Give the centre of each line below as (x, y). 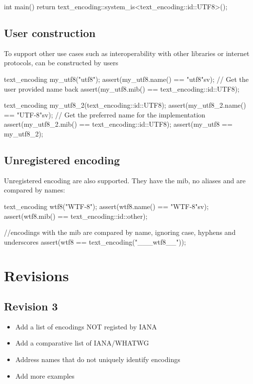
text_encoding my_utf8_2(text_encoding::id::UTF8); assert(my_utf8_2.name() (125, 105)
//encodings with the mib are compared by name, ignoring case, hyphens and (120, 232)
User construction (50, 32)
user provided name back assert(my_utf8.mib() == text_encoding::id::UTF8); (122, 88)
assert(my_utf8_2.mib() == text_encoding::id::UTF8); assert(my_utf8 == (118, 124)
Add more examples (45, 375)
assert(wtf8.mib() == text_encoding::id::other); (76, 216)
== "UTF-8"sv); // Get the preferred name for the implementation (105, 114)
